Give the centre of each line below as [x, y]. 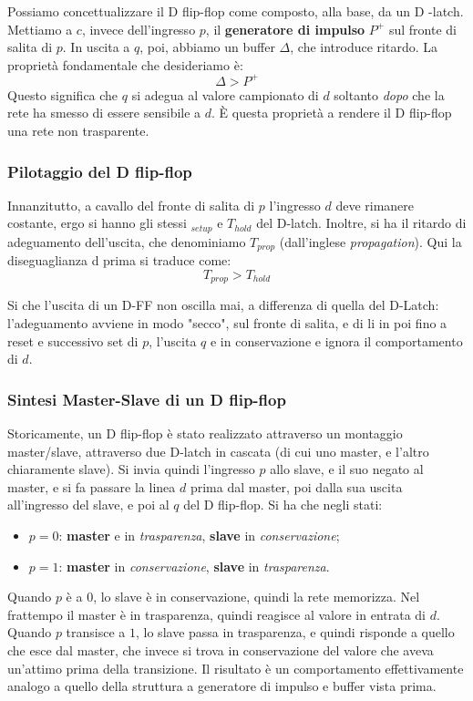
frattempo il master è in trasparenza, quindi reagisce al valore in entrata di [217, 614]
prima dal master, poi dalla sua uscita [296, 486]
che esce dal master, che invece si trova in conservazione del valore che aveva [221, 649]
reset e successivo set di [73, 340]
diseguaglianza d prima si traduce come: [119, 260]
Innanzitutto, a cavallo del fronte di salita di [131, 205]
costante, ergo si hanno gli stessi [97, 223]
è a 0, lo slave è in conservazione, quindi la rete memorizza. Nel [243, 597]
